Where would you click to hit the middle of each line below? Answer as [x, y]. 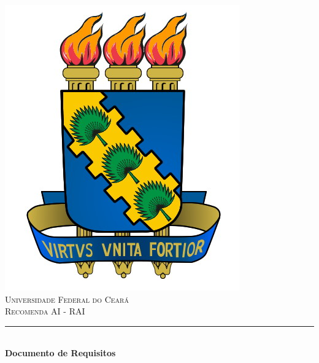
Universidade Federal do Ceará [67, 299]
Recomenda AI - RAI [45, 311]
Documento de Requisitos [60, 353]
